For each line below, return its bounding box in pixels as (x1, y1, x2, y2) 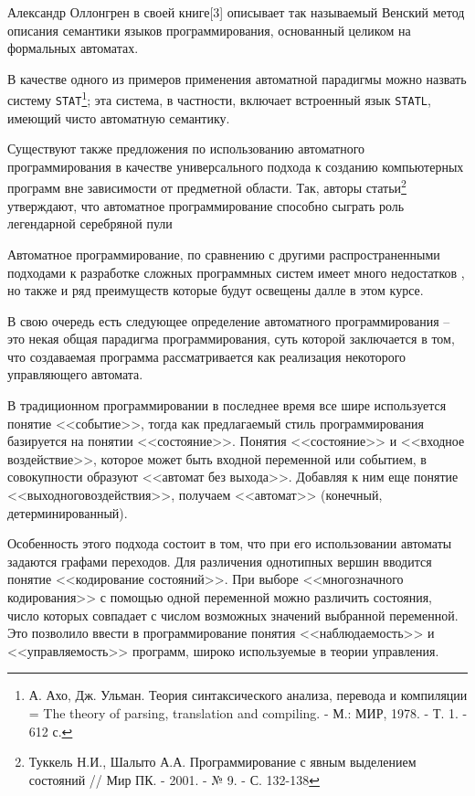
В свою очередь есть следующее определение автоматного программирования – (7, 311, 450, 330)
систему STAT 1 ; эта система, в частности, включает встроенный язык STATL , (7, 88, 431, 110)
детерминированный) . (7, 503, 128, 522)
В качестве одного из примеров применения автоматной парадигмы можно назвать (7, 69, 467, 88)
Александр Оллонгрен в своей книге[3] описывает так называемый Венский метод (7, 3, 465, 21)
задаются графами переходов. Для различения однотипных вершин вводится (7, 551, 432, 570)
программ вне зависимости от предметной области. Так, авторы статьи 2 (7, 175, 406, 197)
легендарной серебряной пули (7, 214, 173, 233)
